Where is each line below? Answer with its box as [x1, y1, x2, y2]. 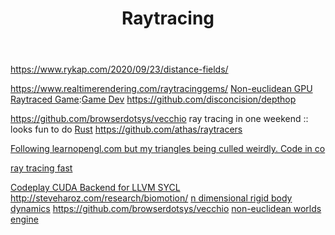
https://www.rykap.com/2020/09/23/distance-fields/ [10, 63, 229, 76]
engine [10, 213, 39, 226]
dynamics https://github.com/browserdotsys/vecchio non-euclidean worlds [10, 203, 322, 215]
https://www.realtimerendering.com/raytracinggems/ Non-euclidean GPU [10, 83, 313, 95]
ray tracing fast [10, 162, 73, 174]
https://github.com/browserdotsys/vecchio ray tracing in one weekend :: [10, 113, 309, 125]
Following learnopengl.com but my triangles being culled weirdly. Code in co [10, 143, 326, 155]
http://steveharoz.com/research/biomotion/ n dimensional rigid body [10, 192, 293, 204]
